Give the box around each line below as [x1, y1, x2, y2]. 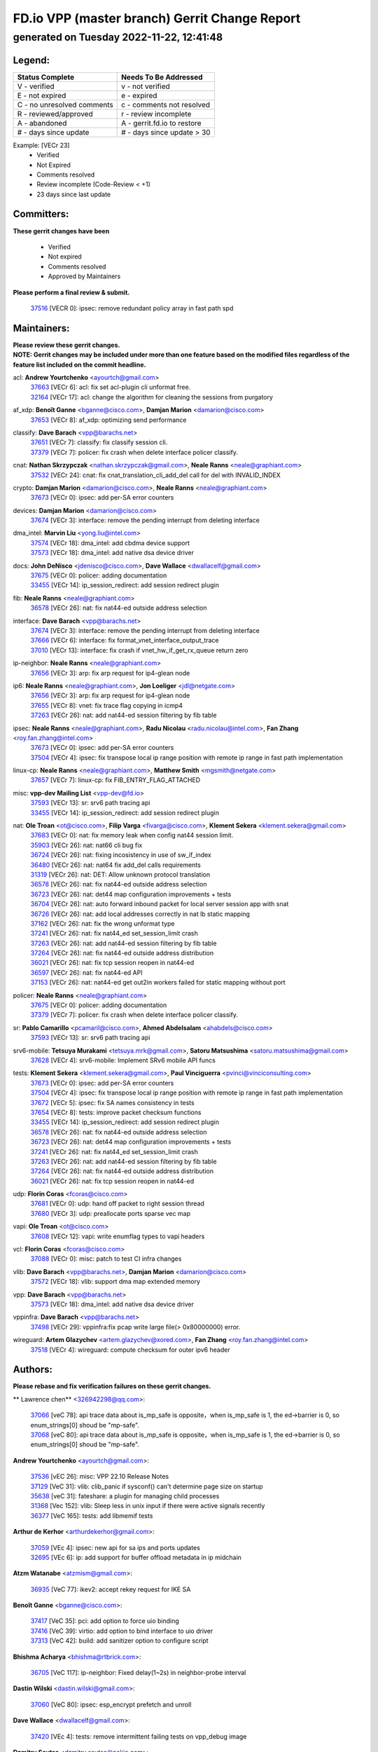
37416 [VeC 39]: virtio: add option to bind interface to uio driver [30, 1627, 213, 1635]
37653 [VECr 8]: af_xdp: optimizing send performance [30, 416, 187, 424]
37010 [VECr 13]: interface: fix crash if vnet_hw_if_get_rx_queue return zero [30, 645, 248, 655]
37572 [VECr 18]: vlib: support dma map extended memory [30, 1278, 201, 1286]
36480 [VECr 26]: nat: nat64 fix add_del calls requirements [30, 861, 201, 869]
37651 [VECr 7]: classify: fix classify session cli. [30, 438, 168, 446]
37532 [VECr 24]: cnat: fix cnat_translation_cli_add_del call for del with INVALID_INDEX [30, 470, 281, 479]
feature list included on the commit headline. [13, 360, 146, 369]
